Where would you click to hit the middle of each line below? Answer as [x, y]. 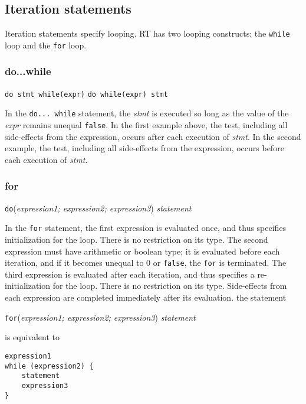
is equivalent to [32, 337]
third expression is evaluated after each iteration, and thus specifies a [130, 274]
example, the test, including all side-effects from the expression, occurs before [144, 148]
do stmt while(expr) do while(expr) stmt [86, 94]
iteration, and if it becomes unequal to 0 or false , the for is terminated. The [146, 263]
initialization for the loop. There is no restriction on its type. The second [136, 240]
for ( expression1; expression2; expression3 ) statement [100, 317]
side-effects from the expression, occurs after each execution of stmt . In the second [153, 136]
